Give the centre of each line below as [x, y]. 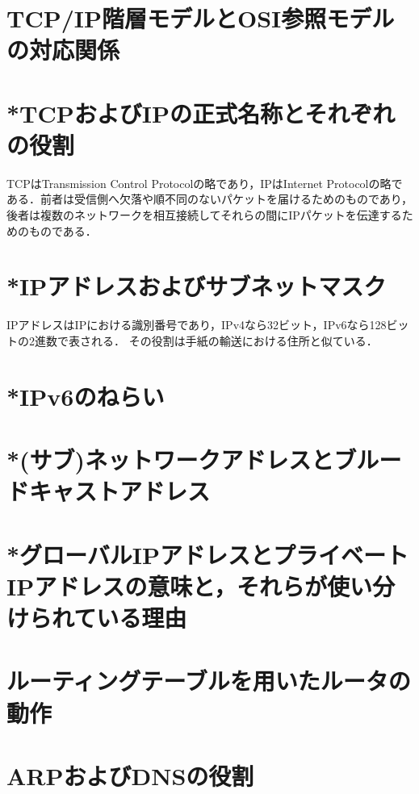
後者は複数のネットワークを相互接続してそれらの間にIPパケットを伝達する [204, 215]
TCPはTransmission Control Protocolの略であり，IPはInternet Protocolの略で [205, 183]
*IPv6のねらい [86, 396]
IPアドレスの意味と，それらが [167, 585]
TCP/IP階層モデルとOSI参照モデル [201, 18]
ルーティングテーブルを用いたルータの [209, 681]
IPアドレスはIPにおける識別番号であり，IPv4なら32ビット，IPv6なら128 [197, 325]
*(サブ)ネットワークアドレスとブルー [204, 460]
